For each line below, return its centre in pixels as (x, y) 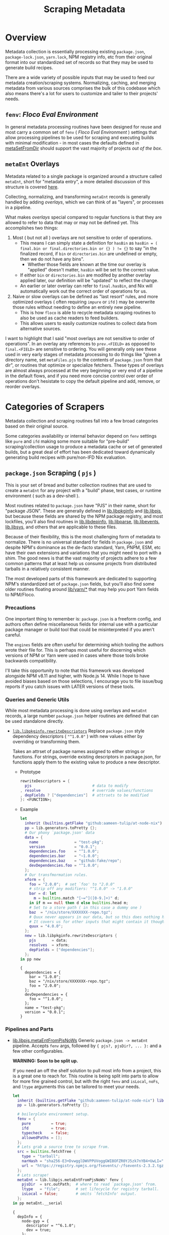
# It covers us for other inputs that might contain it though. (98, 922)
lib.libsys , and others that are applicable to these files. (61, 527)
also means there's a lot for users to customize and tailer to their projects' (82, 93)
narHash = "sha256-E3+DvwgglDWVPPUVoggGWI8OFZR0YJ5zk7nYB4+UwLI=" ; (94, 1161)
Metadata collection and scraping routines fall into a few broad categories (82, 421)
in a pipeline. (18, 207)
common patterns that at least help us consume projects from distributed (81, 564)
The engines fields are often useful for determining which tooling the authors (84, 644)
